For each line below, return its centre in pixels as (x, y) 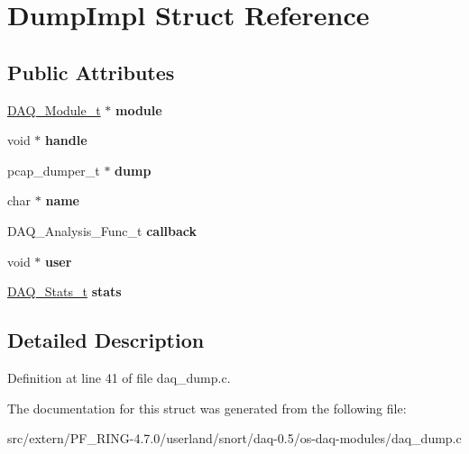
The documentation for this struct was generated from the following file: (207, 408)
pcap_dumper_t (54, 170)
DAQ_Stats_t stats (64, 291)
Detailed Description (106, 340)
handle (66, 140)
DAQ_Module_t (54, 109)
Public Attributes (91, 72)
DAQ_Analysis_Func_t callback (102, 230)
